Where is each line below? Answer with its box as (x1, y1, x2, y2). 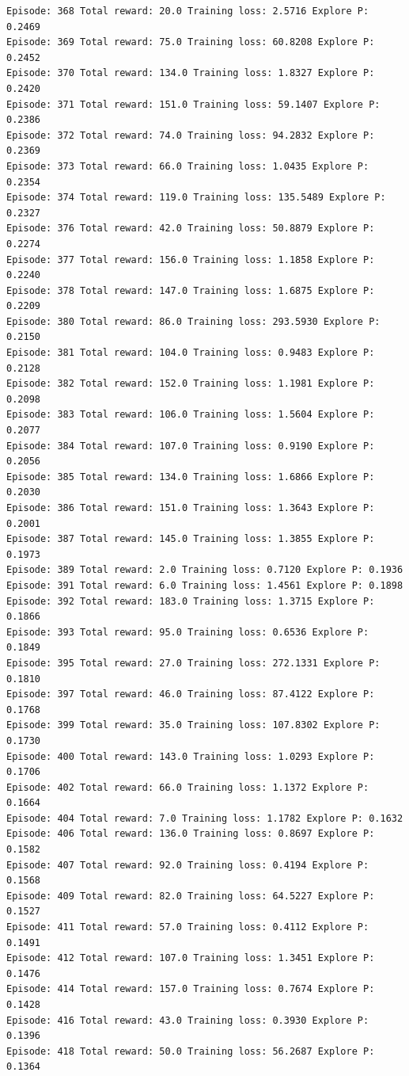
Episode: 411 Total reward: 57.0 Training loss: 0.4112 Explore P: (6, 921, 369, 933)
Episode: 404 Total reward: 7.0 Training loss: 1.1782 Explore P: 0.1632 (6, 812, 403, 824)
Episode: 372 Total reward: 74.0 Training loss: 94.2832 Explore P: (6, 129, 375, 141)
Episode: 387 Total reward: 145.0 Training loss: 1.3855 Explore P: (6, 533, 375, 545)
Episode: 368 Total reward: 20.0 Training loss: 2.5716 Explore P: (6, 6, 369, 17)
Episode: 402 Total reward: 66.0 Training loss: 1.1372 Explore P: (6, 781, 369, 793)
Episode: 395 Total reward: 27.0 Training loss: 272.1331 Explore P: (6, 657, 381, 669)
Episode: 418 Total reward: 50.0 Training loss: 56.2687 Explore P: (6, 1045, 375, 1057)
